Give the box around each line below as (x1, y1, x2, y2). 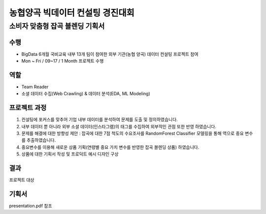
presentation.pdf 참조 (9, 203, 52, 209)
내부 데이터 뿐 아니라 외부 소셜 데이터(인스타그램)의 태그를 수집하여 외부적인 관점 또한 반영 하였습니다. (21, 123, 217, 129)
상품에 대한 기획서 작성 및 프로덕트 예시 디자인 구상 (21, 151, 119, 157)
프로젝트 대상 (9, 177, 34, 183)
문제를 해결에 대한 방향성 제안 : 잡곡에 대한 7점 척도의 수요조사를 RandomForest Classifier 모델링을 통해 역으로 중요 (21, 131, 244, 137)
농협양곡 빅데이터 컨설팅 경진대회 (9, 7, 135, 18)
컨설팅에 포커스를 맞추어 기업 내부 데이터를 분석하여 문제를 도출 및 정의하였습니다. (21, 116, 178, 123)
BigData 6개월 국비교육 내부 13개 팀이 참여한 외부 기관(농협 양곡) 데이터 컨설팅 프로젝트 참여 (21, 51, 199, 57)
